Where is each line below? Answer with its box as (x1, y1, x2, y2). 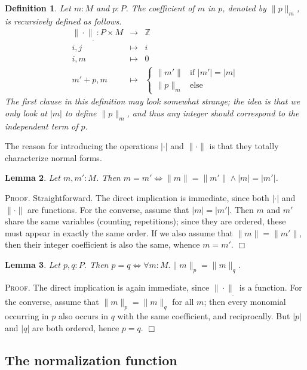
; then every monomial (204, 295, 286, 308)
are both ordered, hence (32, 321, 119, 334)
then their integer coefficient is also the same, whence (5, 238, 200, 251)
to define (65, 106, 97, 119)
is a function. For (239, 280, 302, 293)
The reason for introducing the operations (5, 140, 158, 152)
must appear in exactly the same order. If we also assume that (5, 226, 233, 239)
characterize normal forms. (5, 151, 102, 164)
